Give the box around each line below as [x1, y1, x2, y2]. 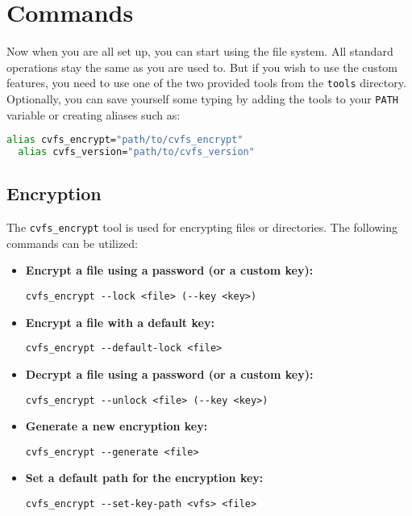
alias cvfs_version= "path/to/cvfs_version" [18, 146, 255, 158]
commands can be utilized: [6, 234, 139, 251]
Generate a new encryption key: [25, 417, 208, 434]
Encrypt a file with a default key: [25, 313, 214, 330]
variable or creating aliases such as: [6, 106, 181, 123]
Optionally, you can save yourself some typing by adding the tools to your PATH [6, 90, 398, 107]
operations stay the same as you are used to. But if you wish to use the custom [6, 58, 397, 75]
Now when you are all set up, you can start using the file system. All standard [6, 43, 393, 60]
